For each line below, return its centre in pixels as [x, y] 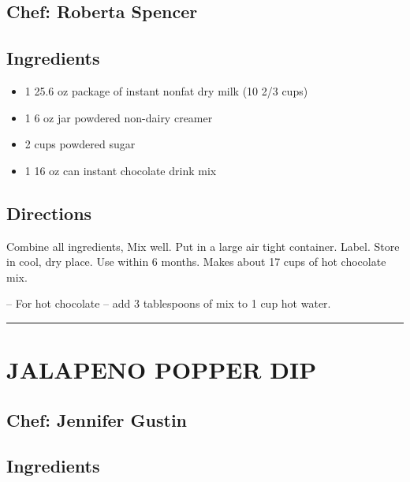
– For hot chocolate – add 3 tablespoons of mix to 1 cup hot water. [169, 303]
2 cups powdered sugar [80, 144]
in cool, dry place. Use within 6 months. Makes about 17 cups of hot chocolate [196, 262]
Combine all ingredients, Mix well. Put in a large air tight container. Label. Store [203, 246]
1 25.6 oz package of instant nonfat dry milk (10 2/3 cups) [166, 90]
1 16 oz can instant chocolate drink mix [121, 170]
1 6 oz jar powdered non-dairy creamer [119, 117]
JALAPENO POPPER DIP [162, 370]
